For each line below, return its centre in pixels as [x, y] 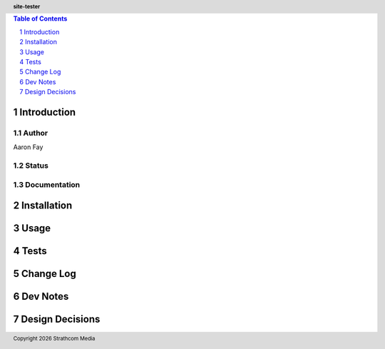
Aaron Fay [28, 147]
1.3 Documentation [47, 184]
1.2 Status [31, 166]
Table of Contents [40, 19]
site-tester [27, 6]
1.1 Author [31, 133]
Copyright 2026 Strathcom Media [54, 339]
